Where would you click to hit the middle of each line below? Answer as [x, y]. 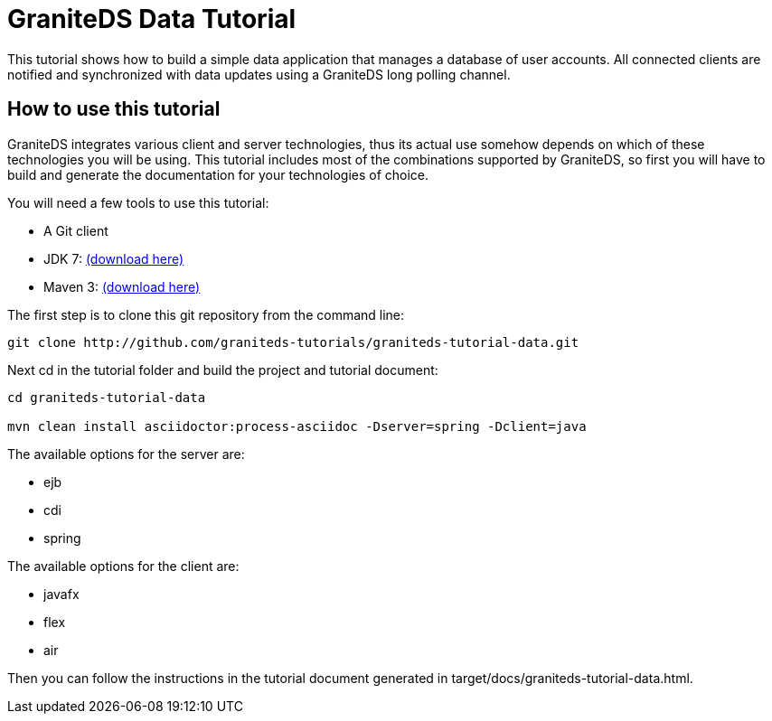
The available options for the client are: [123, 566]
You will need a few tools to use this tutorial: [138, 202]
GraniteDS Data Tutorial [152, 19]
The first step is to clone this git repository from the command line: [206, 314]
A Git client [76, 230]
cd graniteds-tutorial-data [107, 397]
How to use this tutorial [114, 109]
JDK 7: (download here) [114, 258]
